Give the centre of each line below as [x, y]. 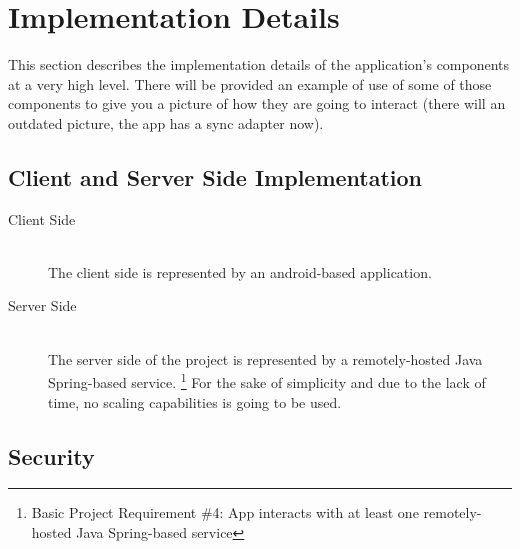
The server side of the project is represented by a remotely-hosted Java [265, 358]
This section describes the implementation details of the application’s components [259, 64]
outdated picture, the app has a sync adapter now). [166, 122]
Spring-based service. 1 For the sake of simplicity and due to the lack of [267, 380]
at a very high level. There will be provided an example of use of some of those [250, 83]
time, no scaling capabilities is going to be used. [195, 401]
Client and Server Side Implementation [215, 176]
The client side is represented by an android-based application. [240, 271]
